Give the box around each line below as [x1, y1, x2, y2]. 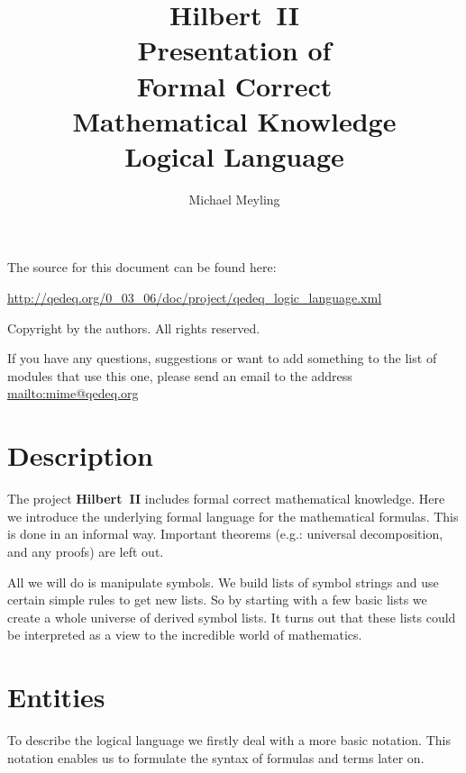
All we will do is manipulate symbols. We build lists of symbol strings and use [7, 572, 439, 591]
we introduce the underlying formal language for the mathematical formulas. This [7, 506, 459, 525]
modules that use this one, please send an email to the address [7, 366, 352, 385]
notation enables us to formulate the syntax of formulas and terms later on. [7, 748, 425, 767]
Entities [7, 678, 105, 715]
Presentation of [137, 32, 332, 68]
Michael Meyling [188, 189, 280, 208]
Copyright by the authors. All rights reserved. [7, 318, 260, 337]
